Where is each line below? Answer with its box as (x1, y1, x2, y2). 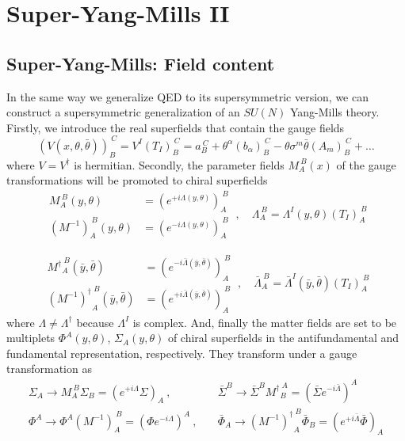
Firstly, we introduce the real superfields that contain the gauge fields (6, 119, 345, 135)
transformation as (6, 360, 92, 377)
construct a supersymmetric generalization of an (6, 104, 240, 120)
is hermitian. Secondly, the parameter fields (74, 156, 285, 173)
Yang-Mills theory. (289, 104, 380, 120)
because (76, 314, 114, 330)
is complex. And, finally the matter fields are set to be (132, 314, 397, 330)
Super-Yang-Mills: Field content (6, 51, 275, 75)
